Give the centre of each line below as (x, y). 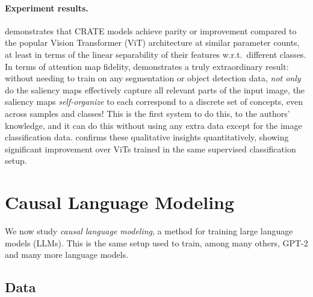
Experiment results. (47, 8)
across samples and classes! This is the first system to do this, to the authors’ (147, 113)
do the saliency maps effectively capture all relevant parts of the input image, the (155, 89)
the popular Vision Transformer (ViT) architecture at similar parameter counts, (152, 42)
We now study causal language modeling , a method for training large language (149, 231)
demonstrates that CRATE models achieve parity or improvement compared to (151, 30)
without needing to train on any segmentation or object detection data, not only (153, 78)
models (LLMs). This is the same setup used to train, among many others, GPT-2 (156, 242)
